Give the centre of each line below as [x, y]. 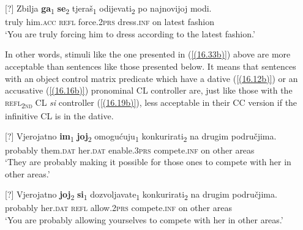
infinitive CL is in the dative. [59, 115]
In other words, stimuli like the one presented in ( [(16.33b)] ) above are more [148, 54]
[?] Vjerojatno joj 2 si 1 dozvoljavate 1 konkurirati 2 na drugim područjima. [141, 195]
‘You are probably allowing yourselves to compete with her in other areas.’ [144, 220]
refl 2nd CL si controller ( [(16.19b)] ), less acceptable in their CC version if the [151, 103]
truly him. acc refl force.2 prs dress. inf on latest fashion [110, 22]
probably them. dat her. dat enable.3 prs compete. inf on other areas [130, 150]
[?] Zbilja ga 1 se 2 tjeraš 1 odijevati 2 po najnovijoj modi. [108, 9]
